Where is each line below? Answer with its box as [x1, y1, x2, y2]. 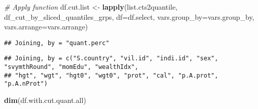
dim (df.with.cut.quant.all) [4, 95, 86, 105]
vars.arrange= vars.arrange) [4, 21, 88, 32]
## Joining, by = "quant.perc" [4, 39, 109, 47]
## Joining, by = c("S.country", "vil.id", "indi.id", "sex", [4, 55, 218, 62]
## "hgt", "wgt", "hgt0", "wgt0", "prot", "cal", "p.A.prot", [4, 71, 218, 79]
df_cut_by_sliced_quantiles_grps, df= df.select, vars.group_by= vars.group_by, [4, 11, 254, 22]
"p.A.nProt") [4, 80, 48, 88]
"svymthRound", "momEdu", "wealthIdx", [4, 63, 138, 71]
